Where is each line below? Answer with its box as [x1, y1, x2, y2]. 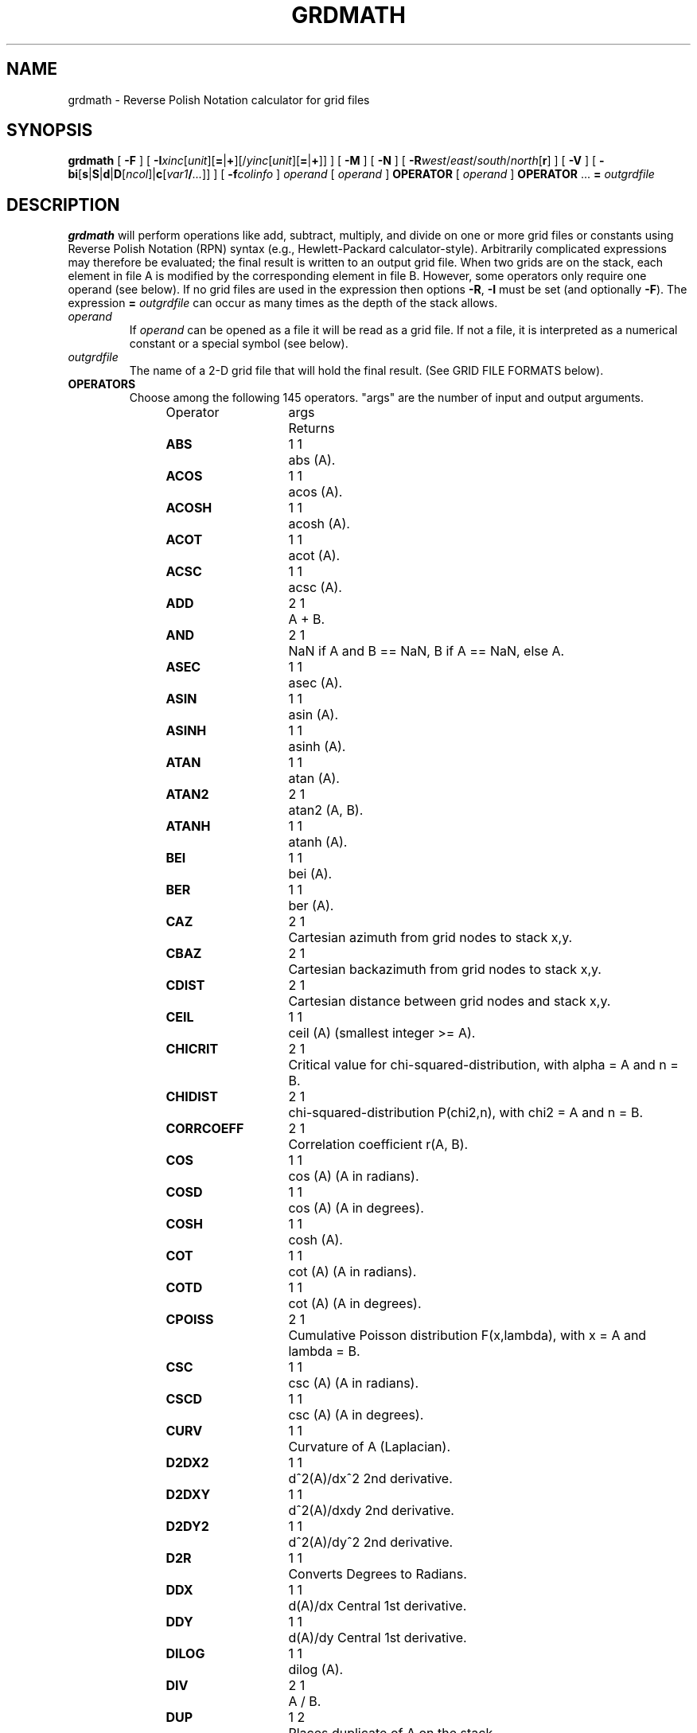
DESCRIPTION [6, 194, 120, 215]
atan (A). [288, 770, 340, 787]
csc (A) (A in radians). [288, 1375, 419, 1392]
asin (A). [288, 707, 338, 723]
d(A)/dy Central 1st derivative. [288, 1630, 467, 1646]
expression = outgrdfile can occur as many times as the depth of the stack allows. [68, 296, 498, 310]
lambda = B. [288, 1343, 360, 1360]
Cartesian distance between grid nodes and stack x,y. [288, 993, 611, 1010]
